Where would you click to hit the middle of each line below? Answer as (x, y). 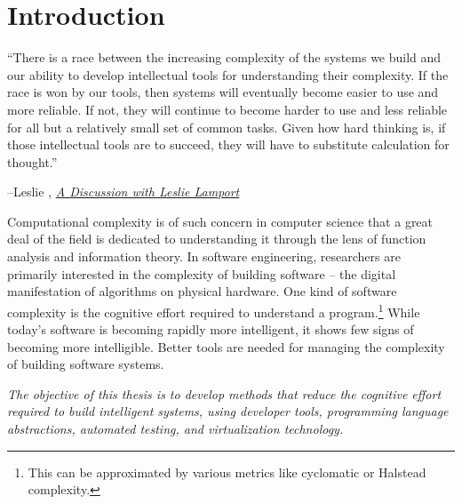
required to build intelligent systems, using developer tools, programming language (228, 411)
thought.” (32, 161)
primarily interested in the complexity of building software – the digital (202, 273)
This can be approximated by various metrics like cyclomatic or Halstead (227, 472)
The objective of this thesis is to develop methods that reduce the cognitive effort (224, 393)
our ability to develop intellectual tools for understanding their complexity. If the (228, 74)
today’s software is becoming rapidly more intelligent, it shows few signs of (211, 329)
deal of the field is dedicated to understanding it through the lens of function (217, 239)
